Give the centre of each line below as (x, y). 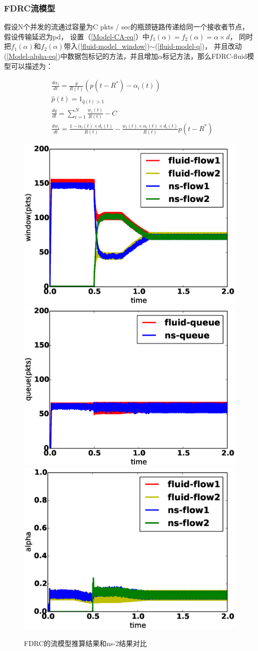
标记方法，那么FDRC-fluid (205, 56)
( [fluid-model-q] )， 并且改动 (198, 46)
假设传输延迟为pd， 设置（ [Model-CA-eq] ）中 (77, 36)
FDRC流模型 (30, 8)
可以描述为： (32, 66)
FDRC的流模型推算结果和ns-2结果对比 (85, 643)
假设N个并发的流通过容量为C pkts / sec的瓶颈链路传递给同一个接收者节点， (127, 27)
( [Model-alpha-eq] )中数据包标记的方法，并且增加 (81, 56)
